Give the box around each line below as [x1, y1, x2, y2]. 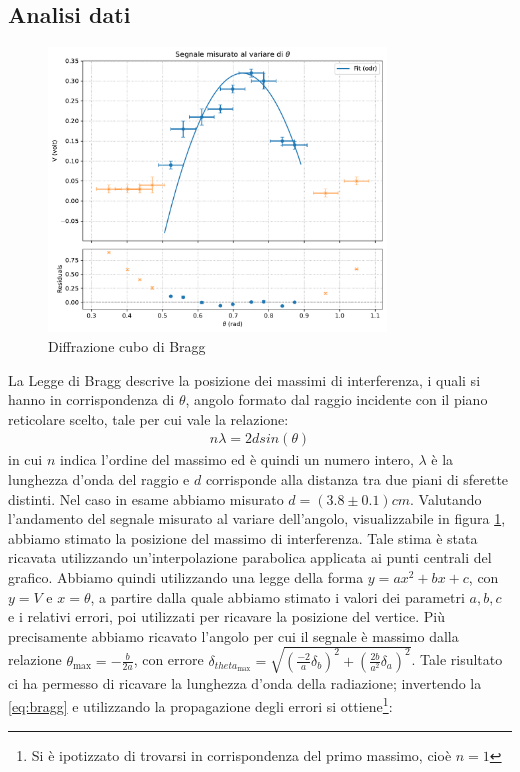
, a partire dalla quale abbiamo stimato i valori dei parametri [90, 586, 465, 607]
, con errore [133, 649, 204, 670]
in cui [8, 449, 43, 470]
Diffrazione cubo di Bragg [48, 335, 206, 356]
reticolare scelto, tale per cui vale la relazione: [8, 408, 289, 429]
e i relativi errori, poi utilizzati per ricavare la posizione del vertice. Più [8, 606, 445, 627]
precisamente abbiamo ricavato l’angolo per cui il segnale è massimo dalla [8, 625, 459, 646]
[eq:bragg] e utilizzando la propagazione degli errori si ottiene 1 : [8, 693, 393, 717]
